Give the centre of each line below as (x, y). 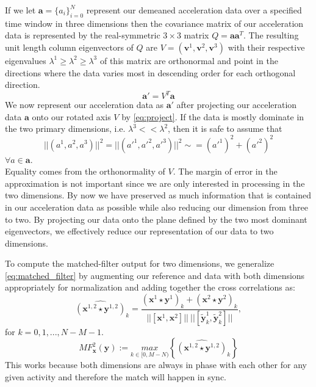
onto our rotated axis (71, 116)
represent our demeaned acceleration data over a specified (194, 10)
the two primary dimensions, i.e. (65, 128)
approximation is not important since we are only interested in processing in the (155, 183)
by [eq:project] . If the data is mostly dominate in (213, 116)
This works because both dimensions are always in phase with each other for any (156, 365)
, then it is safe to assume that (225, 128)
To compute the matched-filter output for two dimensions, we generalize (140, 263)
